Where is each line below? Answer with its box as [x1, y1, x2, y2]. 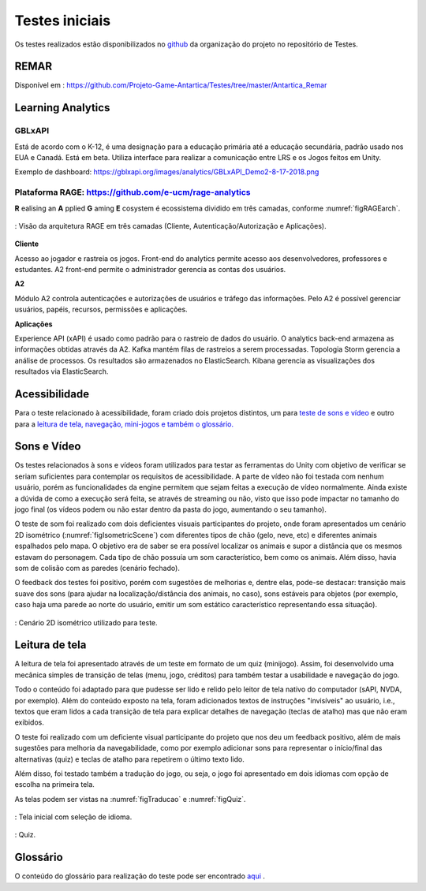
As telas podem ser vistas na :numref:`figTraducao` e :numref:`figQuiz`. [14, 794, 246, 803]
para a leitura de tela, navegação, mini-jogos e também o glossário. [14, 419, 234, 429]
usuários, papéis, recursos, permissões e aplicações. [14, 304, 189, 315]
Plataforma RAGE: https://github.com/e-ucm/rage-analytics [14, 187, 251, 198]
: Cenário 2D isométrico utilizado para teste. [14, 617, 158, 627]
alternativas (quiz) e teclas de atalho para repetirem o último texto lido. [14, 754, 245, 764]
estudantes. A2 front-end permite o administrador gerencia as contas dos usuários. [14, 265, 286, 274]
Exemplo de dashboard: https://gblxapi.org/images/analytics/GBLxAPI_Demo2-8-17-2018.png [14, 167, 319, 177]
